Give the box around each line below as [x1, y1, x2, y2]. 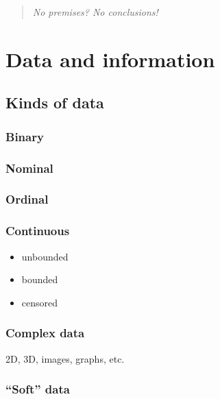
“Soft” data [5, 380, 70, 398]
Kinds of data [5, 92, 104, 113]
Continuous [5, 222, 70, 239]
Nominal [5, 159, 53, 176]
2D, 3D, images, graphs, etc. [5, 351, 125, 365]
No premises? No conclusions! [32, 5, 158, 19]
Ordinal [5, 191, 49, 208]
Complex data [5, 324, 85, 341]
